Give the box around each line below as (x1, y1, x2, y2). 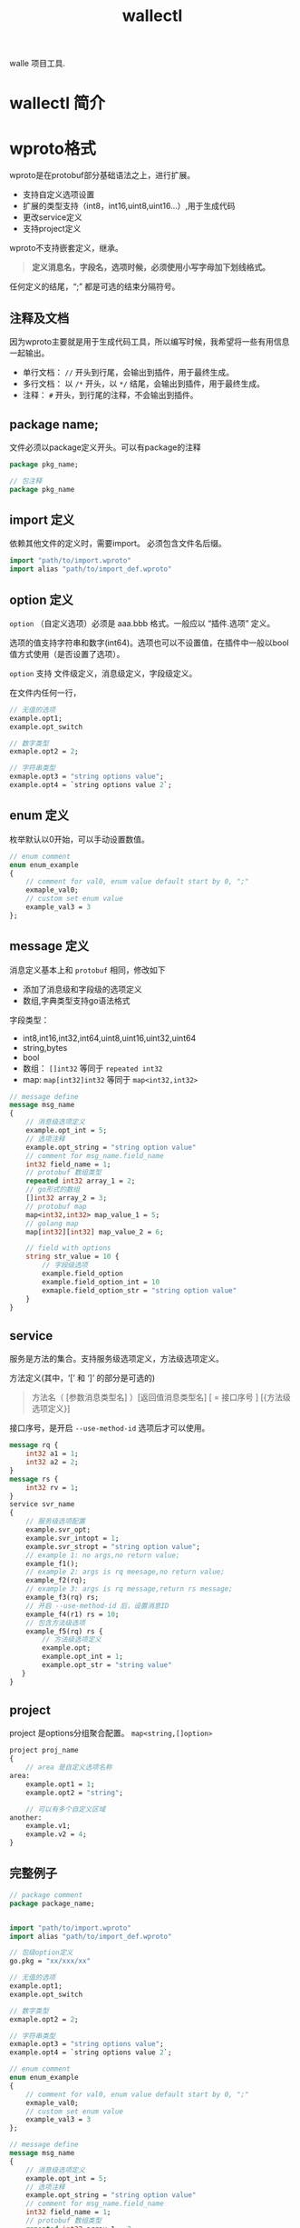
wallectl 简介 (9, 93, 106, 114)
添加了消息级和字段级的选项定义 (22, 984, 142, 994)
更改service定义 (22, 212, 83, 223)
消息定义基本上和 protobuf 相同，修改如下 (9, 964, 166, 975)
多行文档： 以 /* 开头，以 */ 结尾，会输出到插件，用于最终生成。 (22, 378, 266, 389)
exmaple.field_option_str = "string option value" (42, 1285, 237, 1295)
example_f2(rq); (25, 1576, 88, 1585)
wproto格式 (9, 138, 97, 159)
